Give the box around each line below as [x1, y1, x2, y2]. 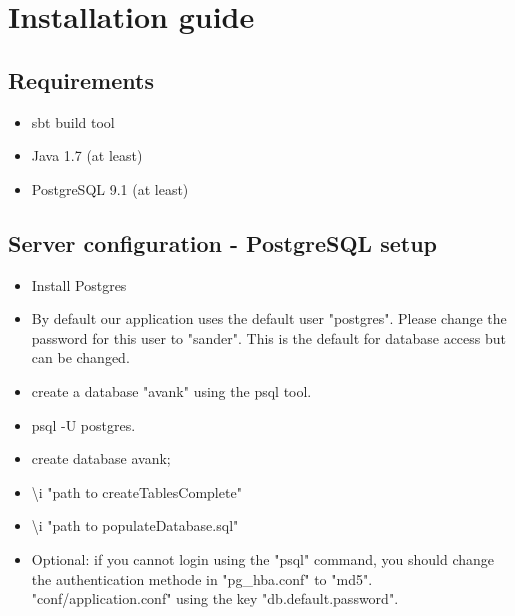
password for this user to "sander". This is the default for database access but [31, 327, 506, 348]
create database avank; [31, 448, 171, 469]
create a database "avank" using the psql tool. [31, 380, 312, 401]
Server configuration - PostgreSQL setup [8, 227, 438, 258]
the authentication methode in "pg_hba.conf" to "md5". [31, 568, 373, 589]
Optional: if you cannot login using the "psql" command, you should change [31, 548, 495, 569]
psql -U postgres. [31, 414, 136, 435]
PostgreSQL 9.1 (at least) [31, 178, 189, 199]
